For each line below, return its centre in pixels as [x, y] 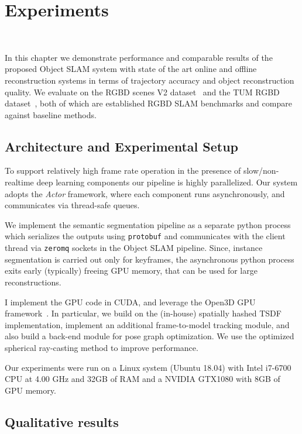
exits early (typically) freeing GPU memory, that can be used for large [131, 271]
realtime [19, 182]
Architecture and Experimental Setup [121, 146]
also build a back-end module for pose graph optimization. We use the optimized [150, 336]
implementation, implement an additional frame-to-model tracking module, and [147, 324]
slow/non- [261, 170]
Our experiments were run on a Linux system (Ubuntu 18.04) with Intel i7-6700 [148, 367]
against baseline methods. [51, 114]
